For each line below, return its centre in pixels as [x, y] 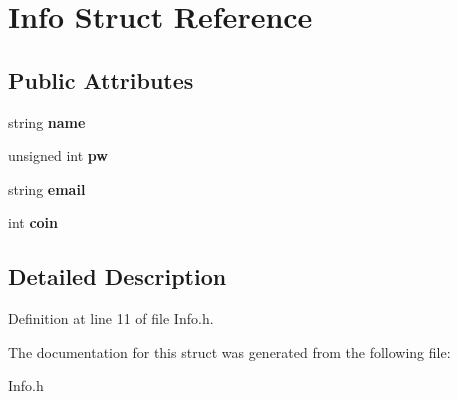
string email [47, 188]
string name [47, 121]
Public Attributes [101, 79]
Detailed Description [117, 276]
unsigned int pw [58, 155]
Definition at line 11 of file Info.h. [111, 318]
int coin [33, 222]
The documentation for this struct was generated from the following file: [229, 351]
